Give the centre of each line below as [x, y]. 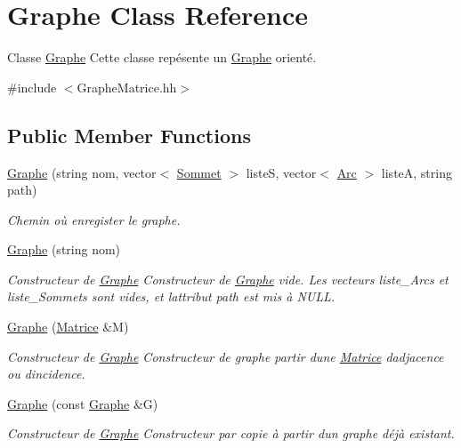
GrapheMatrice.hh [127, 87]
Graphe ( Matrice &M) [68, 327]
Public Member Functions [129, 135]
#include [32, 87]
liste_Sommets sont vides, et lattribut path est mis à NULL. [171, 296]
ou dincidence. [46, 374]
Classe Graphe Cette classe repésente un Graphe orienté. [162, 57]
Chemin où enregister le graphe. [94, 219]
